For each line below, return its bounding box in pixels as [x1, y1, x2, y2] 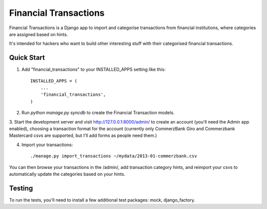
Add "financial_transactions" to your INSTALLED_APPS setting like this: [21, 67, 166, 73]
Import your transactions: [21, 141, 73, 148]
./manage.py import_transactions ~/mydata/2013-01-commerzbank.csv [30, 153, 197, 159]
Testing [9, 184, 33, 192]
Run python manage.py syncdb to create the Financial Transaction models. [21, 110, 175, 116]
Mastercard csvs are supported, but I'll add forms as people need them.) [9, 132, 157, 138]
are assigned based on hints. [9, 31, 68, 37]
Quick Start [9, 53, 45, 62]
